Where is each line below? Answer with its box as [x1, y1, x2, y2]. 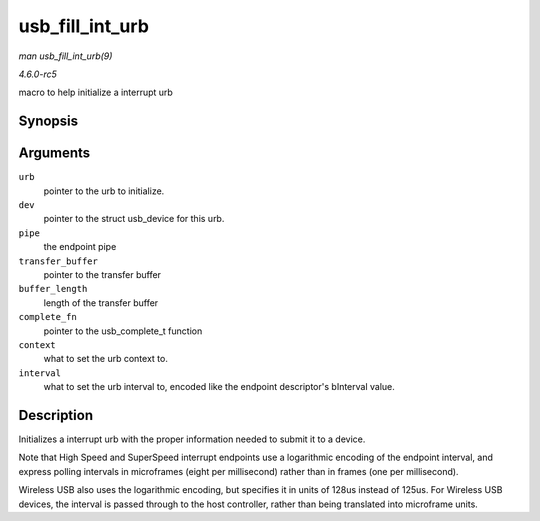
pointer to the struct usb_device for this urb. [43, 213, 225, 225]
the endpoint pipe [43, 241, 117, 253]
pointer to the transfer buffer [43, 268, 162, 280]
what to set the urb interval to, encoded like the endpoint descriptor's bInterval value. [43, 381, 395, 393]
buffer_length [18, 283, 88, 295]
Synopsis [18, 113, 79, 130]
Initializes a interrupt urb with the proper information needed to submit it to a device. [18, 433, 366, 445]
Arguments [18, 145, 91, 162]
